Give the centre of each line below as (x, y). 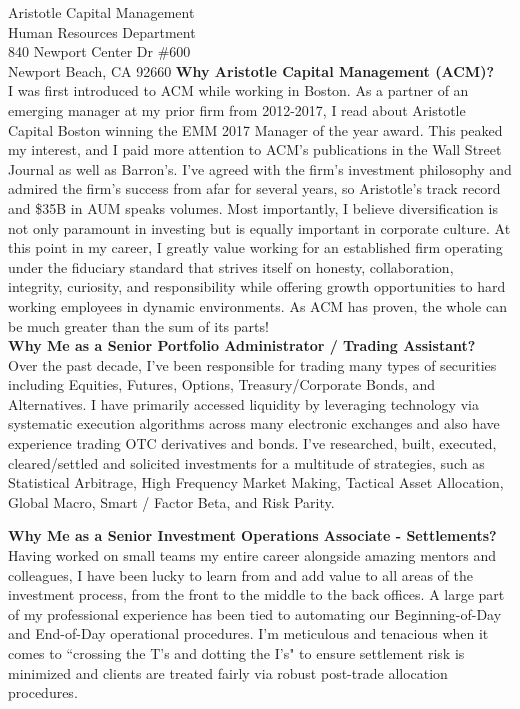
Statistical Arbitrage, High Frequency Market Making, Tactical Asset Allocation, (256, 482)
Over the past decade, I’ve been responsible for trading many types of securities (252, 364)
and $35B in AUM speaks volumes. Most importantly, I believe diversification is (253, 207)
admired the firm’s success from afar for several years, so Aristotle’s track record (254, 188)
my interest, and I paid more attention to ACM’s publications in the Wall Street (255, 149)
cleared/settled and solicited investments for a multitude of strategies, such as (246, 462)
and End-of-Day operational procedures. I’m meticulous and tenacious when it (248, 633)
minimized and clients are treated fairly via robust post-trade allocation (228, 672)
